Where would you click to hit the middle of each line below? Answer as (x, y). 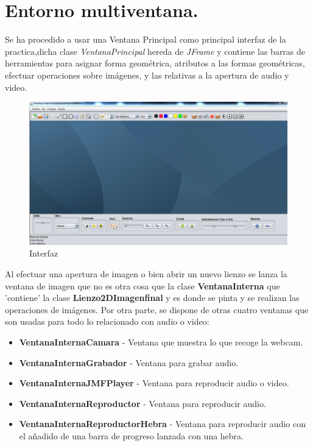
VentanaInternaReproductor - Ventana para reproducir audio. (142, 403)
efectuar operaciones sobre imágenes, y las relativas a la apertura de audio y (147, 75)
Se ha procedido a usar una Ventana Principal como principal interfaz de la (146, 39)
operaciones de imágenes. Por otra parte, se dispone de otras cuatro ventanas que (157, 309)
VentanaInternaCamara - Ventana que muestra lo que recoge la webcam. (161, 342)
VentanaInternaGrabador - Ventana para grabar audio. (129, 362)
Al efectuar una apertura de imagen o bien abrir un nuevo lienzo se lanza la (146, 274)
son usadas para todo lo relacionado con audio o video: (107, 321)
